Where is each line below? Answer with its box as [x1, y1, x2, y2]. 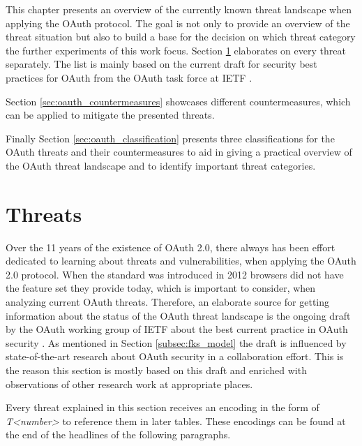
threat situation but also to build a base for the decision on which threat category [6, 29, 356, 44]
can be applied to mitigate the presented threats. [6, 107, 215, 122]
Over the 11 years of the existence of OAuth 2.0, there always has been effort [6, 239, 335, 254]
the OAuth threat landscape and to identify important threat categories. [6, 158, 316, 172]
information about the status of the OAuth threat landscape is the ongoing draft [6, 308, 351, 322]
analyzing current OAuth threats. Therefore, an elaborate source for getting [6, 295, 330, 309]
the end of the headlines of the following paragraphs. [6, 427, 231, 442]
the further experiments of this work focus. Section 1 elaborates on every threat [6, 43, 346, 57]
